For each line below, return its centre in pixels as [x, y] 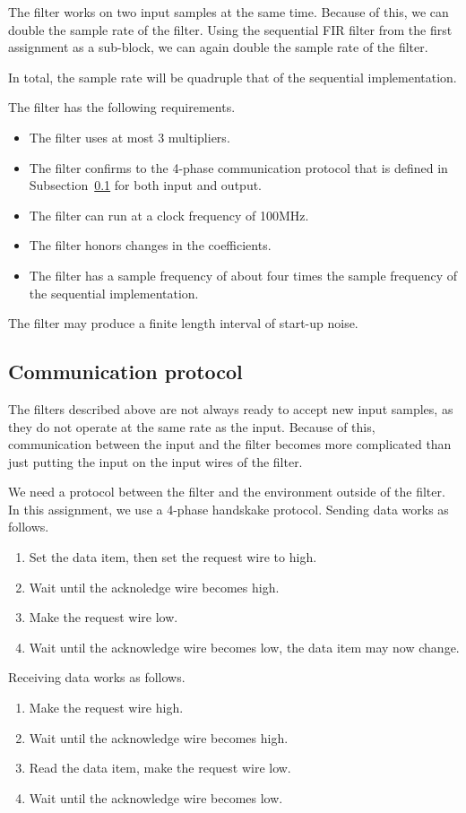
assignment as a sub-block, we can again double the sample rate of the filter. [218, 47]
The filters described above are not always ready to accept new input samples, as [231, 408]
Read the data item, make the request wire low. [160, 768]
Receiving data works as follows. [97, 677]
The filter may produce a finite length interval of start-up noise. [183, 323]
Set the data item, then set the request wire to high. [173, 557]
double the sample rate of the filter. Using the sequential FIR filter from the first [230, 29]
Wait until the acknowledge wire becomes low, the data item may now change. [244, 647]
